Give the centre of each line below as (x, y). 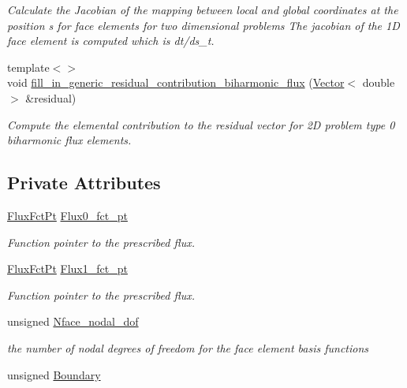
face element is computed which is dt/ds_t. (111, 41)
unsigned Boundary (54, 374)
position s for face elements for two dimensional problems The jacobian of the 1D (203, 25)
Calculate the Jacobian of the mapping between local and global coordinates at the (203, 9)
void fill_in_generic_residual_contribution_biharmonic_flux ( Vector (176, 82)
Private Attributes (84, 183)
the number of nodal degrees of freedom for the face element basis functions (188, 347)
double (379, 82)
